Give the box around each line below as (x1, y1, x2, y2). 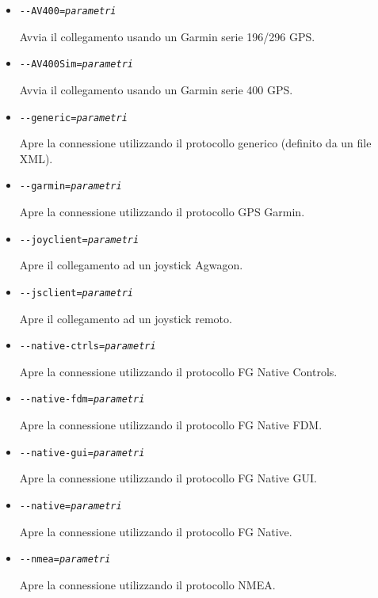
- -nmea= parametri (19, 554, 111, 566)
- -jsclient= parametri (19, 287, 133, 299)
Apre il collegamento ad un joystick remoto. (19, 310, 232, 326)
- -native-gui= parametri (19, 447, 145, 459)
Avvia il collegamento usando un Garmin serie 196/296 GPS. (19, 28, 315, 44)
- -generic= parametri (19, 112, 128, 124)
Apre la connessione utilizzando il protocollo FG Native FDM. (19, 417, 323, 432)
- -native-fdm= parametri (19, 394, 145, 406)
